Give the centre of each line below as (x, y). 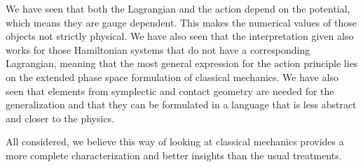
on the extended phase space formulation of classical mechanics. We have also (172, 77)
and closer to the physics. (60, 118)
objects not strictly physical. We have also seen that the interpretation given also (180, 36)
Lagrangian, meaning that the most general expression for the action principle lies (182, 63)
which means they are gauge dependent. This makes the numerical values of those (181, 22)
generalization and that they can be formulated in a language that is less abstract (181, 104)
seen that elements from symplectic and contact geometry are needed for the (170, 90)
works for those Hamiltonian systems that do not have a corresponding (158, 49)
